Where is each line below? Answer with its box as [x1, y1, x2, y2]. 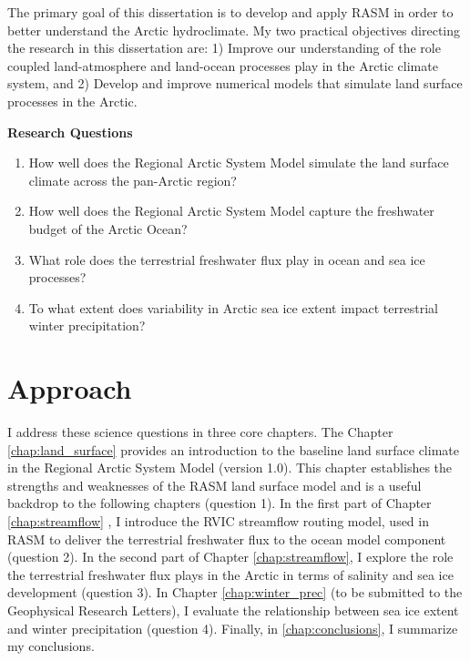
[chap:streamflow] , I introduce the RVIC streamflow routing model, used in [7, 512, 429, 530]
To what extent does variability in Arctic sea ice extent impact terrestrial [28, 298, 438, 317]
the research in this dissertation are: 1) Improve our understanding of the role [7, 38, 441, 57]
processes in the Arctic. [7, 91, 138, 110]
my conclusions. [7, 636, 95, 656]
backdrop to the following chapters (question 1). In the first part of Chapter [7, 493, 432, 513]
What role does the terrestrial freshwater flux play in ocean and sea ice [28, 249, 425, 269]
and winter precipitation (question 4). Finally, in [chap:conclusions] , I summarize [7, 618, 458, 637]
